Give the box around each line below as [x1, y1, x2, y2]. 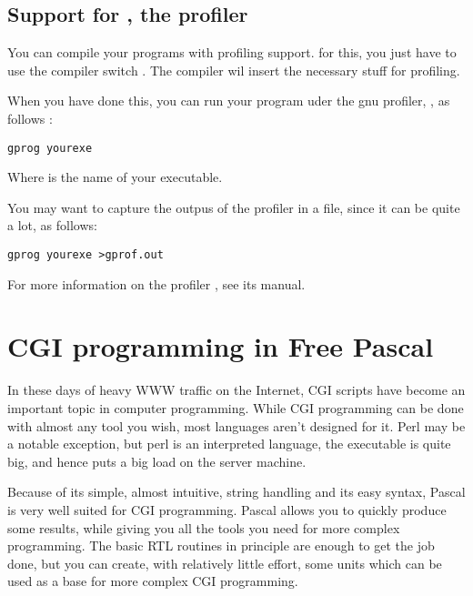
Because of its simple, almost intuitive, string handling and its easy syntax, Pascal [7, 482, 466, 501]
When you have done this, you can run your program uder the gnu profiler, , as [7, 91, 450, 110]
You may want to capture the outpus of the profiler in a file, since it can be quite [7, 197, 460, 217]
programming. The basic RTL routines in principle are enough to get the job [7, 536, 435, 555]
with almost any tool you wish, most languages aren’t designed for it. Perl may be [7, 416, 466, 435]
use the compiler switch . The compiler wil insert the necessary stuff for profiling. [7, 60, 460, 79]
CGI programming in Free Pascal [7, 328, 434, 365]
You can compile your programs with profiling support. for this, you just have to [7, 43, 457, 62]
